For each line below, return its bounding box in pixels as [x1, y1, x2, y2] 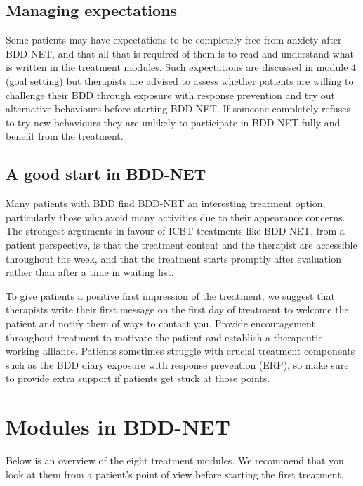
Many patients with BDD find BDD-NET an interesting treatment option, [6, 196, 326, 211]
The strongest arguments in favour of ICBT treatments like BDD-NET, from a [6, 223, 345, 238]
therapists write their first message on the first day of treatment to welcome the [6, 302, 349, 317]
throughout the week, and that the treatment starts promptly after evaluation [6, 251, 341, 265]
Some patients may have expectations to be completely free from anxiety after [6, 32, 342, 47]
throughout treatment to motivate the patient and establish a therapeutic [6, 329, 323, 344]
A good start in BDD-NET [6, 163, 206, 185]
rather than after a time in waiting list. [6, 265, 174, 280]
